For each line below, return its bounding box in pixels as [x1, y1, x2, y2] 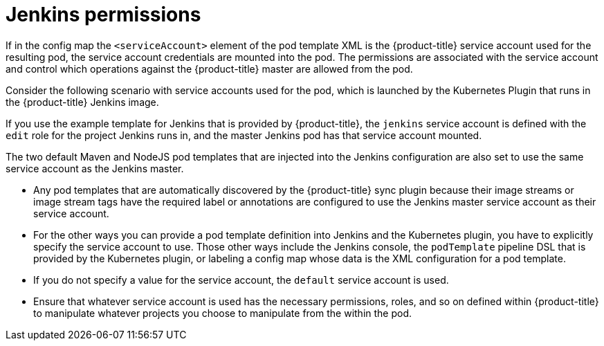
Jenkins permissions [6, 3, 201, 26]
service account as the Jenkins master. [6, 162, 184, 174]
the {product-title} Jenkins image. [6, 95, 159, 108]
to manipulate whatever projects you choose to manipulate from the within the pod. [33, 307, 412, 319]
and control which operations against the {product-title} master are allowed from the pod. [6, 62, 413, 75]
